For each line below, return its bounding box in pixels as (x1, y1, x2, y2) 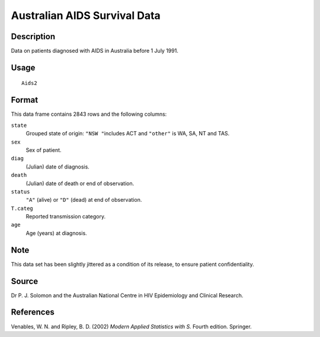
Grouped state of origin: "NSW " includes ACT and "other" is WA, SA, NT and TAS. (25, 130, 230, 137)
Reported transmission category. (25, 213, 106, 220)
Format (11, 95, 39, 105)
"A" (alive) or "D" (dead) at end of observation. (25, 196, 142, 204)
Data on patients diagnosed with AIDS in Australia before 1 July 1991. (11, 47, 179, 55)
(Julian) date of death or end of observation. (25, 180, 135, 187)
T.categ (11, 205, 34, 212)
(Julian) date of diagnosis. (25, 163, 90, 170)
